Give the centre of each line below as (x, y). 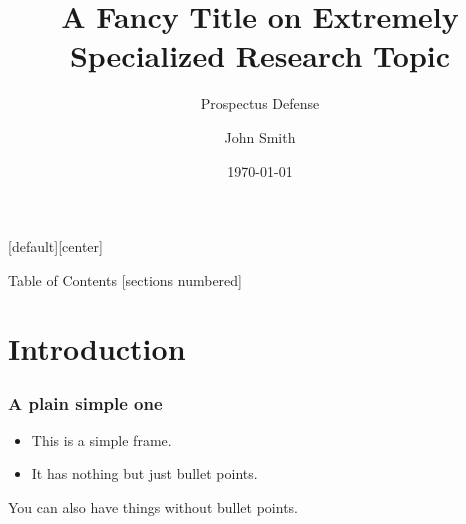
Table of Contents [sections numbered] (125, 279)
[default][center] (55, 246)
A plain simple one (85, 402)
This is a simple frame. (101, 439)
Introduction (97, 348)
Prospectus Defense (260, 103)
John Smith (260, 136)
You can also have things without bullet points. (153, 507)
